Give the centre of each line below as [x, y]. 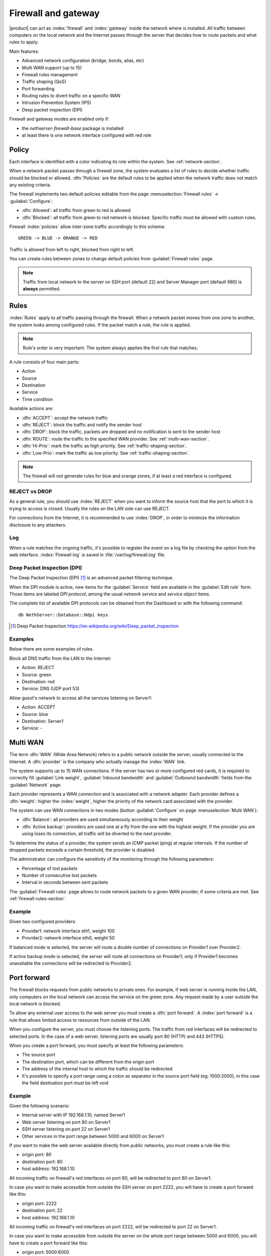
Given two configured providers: [43, 921]
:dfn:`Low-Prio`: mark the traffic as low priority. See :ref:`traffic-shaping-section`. [106, 453]
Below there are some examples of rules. [51, 649]
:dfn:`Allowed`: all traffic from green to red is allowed [76, 211]
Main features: [24, 51]
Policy [19, 149]
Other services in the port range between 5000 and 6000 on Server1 [93, 1136]
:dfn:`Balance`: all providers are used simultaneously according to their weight [102, 819]
